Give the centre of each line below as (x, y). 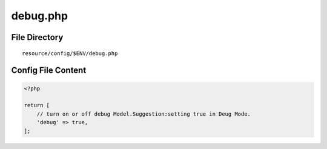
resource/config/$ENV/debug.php (70, 53)
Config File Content (49, 71)
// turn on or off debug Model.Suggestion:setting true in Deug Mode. (144, 114)
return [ (37, 105)
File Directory (37, 37)
